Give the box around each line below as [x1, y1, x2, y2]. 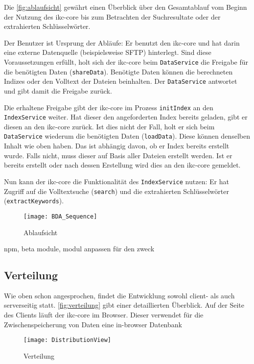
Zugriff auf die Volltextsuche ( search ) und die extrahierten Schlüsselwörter [4, 186, 229, 196]
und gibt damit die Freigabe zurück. [4, 85, 112, 96]
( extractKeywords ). [4, 195, 64, 206]
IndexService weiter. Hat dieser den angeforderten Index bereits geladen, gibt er [4, 112, 248, 122]
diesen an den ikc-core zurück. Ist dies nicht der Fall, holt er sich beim [4, 121, 215, 131]
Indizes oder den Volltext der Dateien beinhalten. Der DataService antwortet [4, 76, 237, 86]
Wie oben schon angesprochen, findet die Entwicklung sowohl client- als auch [4, 290, 235, 300]
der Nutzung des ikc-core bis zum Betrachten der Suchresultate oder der [4, 11, 221, 22]
